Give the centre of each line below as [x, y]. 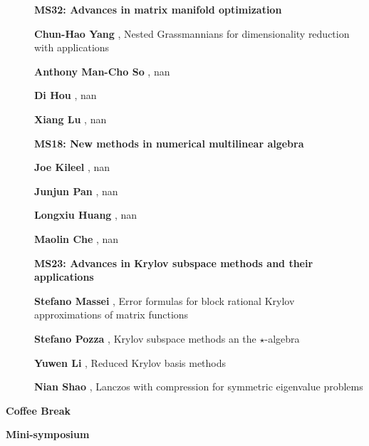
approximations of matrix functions [111, 315]
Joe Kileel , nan [72, 167]
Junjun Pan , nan [76, 191]
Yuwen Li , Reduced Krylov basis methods [130, 362]
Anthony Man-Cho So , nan [102, 71]
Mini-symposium [48, 434]
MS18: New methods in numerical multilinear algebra [169, 143]
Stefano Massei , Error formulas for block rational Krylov [165, 300]
